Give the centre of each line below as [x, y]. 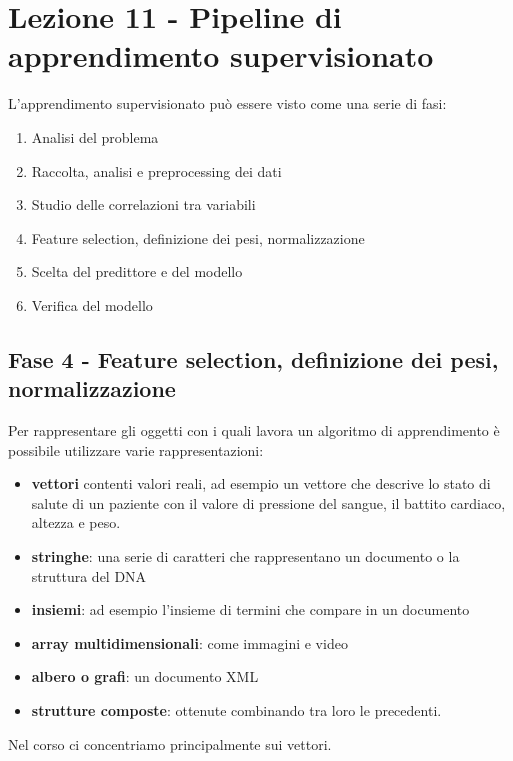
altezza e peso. [76, 522]
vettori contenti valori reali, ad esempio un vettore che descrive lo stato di [261, 483]
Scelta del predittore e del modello [137, 271]
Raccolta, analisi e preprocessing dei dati [156, 170]
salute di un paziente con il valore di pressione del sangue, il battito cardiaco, [268, 502]
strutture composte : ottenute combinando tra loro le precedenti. [236, 710]
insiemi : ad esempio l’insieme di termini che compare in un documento [250, 609]
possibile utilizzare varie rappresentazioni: [136, 449]
